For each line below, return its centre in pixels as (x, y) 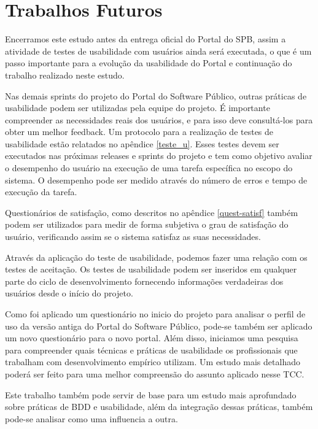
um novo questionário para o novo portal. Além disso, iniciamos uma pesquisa (152, 338)
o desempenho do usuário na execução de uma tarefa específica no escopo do (149, 168)
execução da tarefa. (41, 192)
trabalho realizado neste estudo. (65, 75)
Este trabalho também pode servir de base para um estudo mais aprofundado (151, 394)
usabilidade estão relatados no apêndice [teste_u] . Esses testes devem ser (142, 143)
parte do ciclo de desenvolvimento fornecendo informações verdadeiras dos (144, 281)
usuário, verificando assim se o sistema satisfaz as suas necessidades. (133, 237)
